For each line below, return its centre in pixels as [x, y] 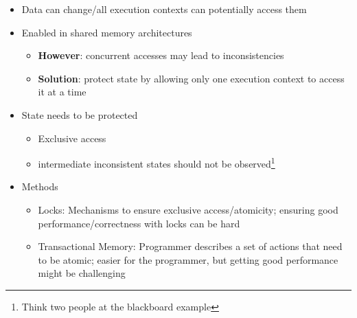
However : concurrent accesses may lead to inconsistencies [161, 55]
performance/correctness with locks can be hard [139, 223]
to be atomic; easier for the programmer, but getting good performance [188, 259]
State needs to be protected [80, 114]
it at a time [62, 92]
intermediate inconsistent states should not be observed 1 [157, 162]
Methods [40, 186]
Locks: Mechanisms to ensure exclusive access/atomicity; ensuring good [188, 209]
